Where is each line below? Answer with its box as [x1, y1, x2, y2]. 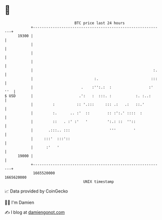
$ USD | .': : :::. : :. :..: [4, 93, 151, 98]
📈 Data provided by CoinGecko [4, 188, 68, 194]
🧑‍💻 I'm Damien [4, 199, 35, 205]
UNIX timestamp [83, 179, 114, 184]
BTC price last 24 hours [74, 21, 125, 25]
